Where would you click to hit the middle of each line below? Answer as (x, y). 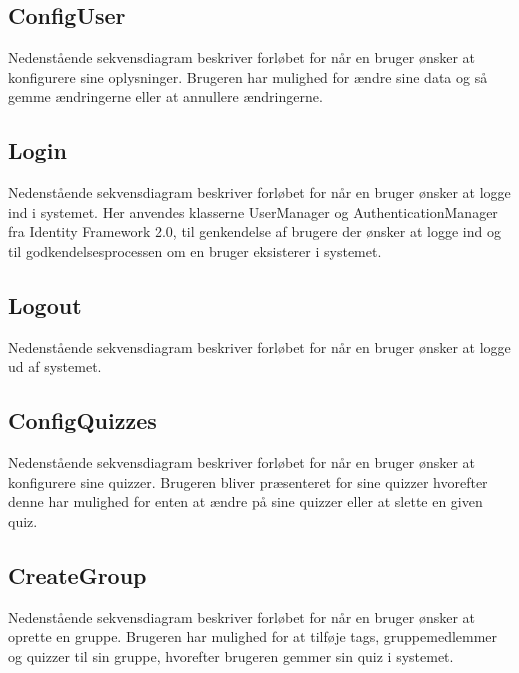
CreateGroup (77, 574)
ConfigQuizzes (82, 420)
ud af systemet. (55, 366)
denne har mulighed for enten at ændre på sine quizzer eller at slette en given (245, 501)
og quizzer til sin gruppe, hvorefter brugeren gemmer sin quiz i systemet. (231, 655)
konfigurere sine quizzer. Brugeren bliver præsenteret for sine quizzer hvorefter (248, 481)
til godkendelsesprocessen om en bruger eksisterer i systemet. (195, 250)
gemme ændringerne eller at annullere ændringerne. (165, 96)
